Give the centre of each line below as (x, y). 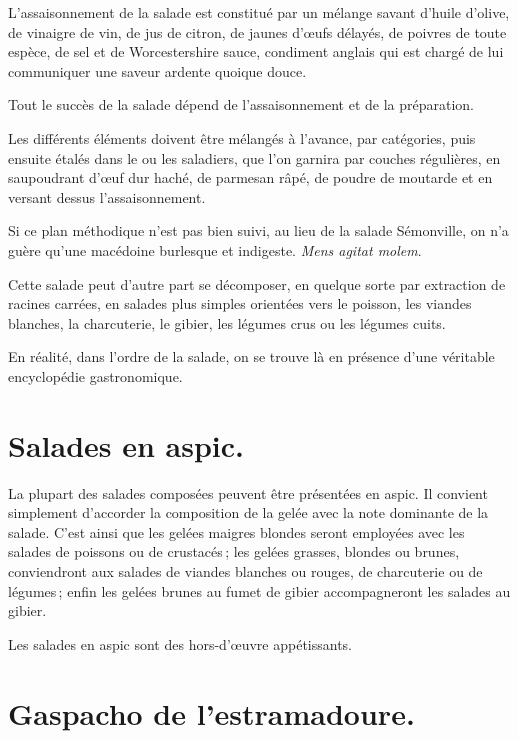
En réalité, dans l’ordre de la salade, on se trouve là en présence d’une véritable (251, 356)
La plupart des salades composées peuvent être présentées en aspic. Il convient (248, 492)
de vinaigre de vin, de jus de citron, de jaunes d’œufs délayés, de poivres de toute (257, 31)
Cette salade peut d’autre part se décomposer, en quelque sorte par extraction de (257, 283)
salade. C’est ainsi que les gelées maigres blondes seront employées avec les (236, 531)
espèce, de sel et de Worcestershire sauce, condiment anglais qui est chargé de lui (256, 51)
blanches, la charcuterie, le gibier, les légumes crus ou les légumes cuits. (227, 322)
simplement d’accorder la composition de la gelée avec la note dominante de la (248, 512)
